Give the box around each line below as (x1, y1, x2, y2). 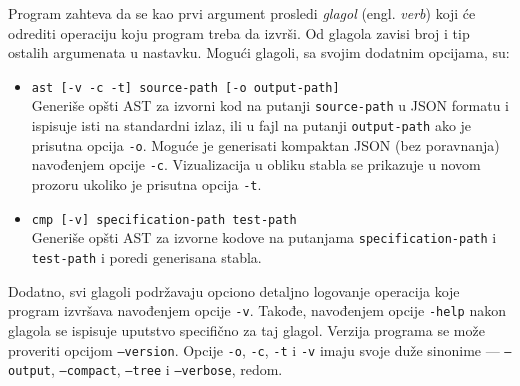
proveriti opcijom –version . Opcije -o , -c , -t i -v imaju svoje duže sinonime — (8, 339, 500, 360)
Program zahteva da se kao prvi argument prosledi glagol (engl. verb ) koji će (8, 3, 476, 23)
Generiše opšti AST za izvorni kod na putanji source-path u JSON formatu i (31, 95, 509, 116)
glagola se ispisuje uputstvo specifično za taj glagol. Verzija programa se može (8, 319, 485, 340)
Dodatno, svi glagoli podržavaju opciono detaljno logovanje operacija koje (8, 280, 460, 301)
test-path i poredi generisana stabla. (31, 247, 262, 268)
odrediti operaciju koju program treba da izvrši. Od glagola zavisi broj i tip (8, 22, 470, 43)
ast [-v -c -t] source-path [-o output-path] (31, 80, 340, 95)
